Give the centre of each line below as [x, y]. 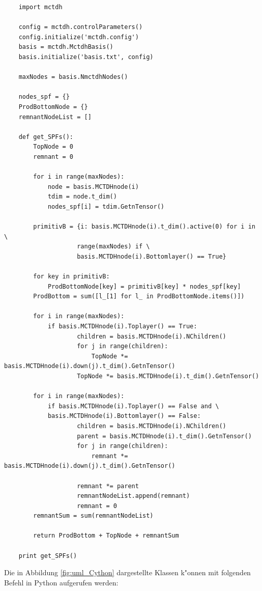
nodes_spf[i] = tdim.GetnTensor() [106, 206]
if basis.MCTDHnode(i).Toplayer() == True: [122, 326]
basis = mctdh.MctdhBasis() [66, 47]
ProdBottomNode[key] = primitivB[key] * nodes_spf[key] [144, 286]
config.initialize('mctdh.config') [79, 37]
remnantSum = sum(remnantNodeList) [93, 516]
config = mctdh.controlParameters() [81, 27]
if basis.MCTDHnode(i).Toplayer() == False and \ [133, 406]
